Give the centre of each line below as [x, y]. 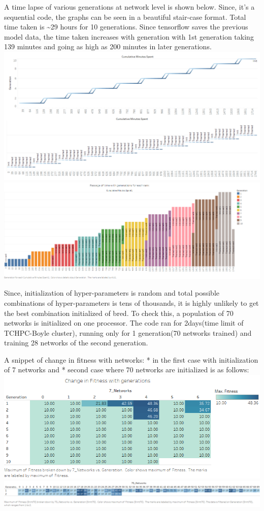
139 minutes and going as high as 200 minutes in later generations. [108, 46]
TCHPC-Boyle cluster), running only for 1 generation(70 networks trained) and [128, 332]
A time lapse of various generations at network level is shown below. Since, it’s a [129, 7]
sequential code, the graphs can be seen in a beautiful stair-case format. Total [125, 17]
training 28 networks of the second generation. [76, 343]
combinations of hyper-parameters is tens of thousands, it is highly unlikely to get [131, 302]
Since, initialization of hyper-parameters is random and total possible [112, 293]
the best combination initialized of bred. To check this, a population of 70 [119, 313]
